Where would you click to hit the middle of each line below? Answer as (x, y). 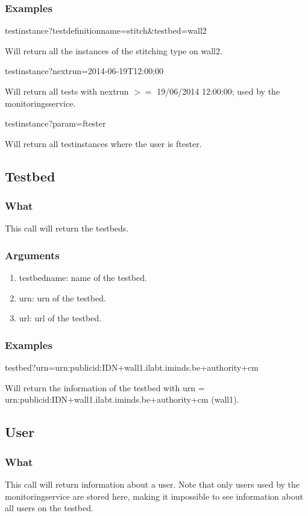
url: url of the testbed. (60, 318)
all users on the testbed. (49, 508)
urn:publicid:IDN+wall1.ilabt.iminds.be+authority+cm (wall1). (122, 399)
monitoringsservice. (40, 103)
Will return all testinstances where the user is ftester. (103, 143)
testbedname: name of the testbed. (83, 278)
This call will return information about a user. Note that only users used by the (152, 484)
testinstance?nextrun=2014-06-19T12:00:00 (84, 71)
